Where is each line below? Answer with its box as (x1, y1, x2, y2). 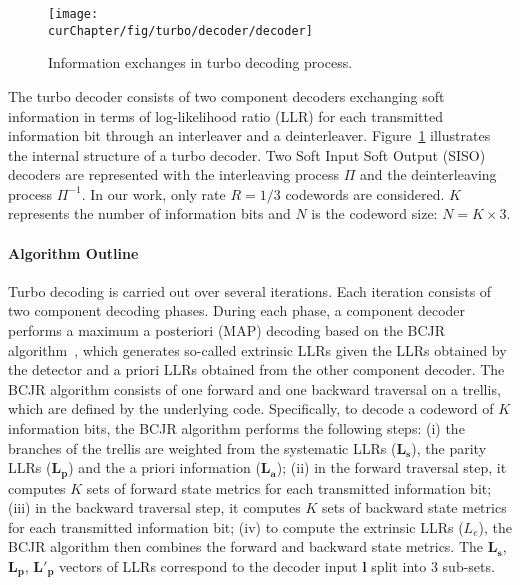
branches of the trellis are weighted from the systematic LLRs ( (8, 437, 397, 458)
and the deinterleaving (360, 164, 497, 185)
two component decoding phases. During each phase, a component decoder (8, 300, 466, 321)
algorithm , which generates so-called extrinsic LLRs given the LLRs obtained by (8, 339, 507, 360)
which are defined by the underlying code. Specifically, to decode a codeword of (8, 398, 494, 419)
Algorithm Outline (8, 242, 139, 263)
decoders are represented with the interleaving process (8, 164, 340, 185)
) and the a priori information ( (68, 457, 261, 478)
